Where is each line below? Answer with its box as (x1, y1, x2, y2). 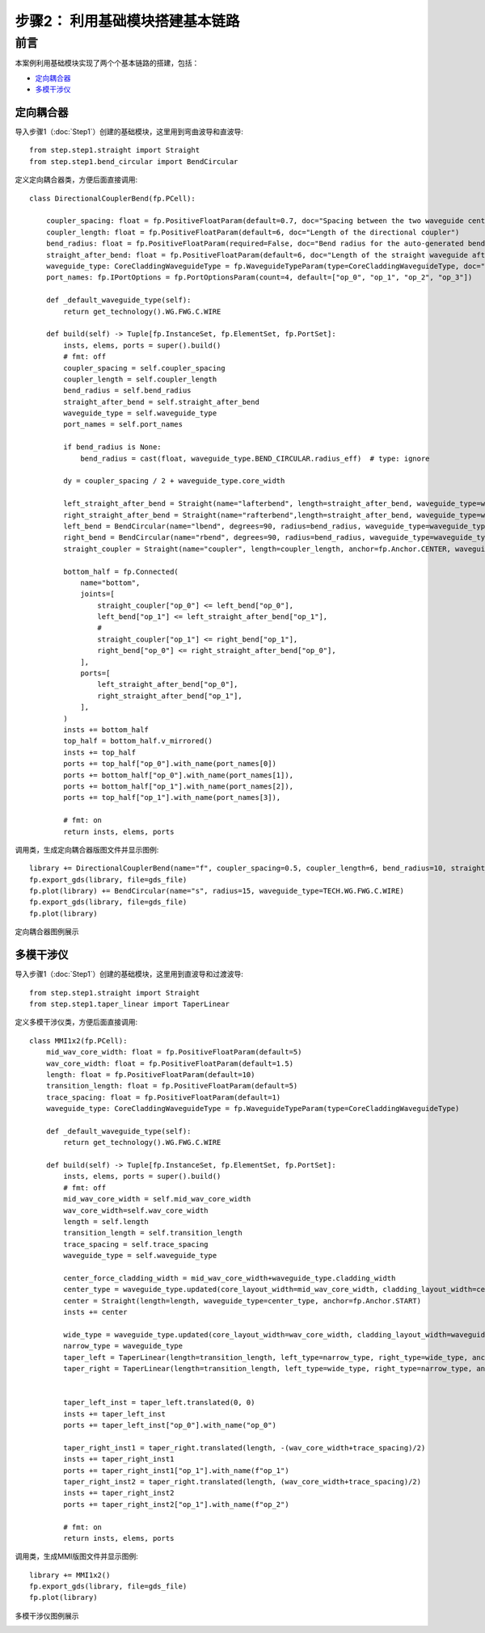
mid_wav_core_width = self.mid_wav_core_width (63, 1194, 251, 1204)
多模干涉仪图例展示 (15, 1610, 79, 1620)
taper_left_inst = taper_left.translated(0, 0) (63, 1398, 255, 1408)
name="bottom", (80, 578, 141, 587)
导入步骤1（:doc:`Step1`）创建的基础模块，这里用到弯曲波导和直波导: (15, 127, 244, 137)
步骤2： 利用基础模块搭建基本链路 (15, 12, 240, 30)
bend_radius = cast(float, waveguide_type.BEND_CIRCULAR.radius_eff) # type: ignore (80, 453, 430, 463)
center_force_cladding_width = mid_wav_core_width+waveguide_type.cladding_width (63, 1273, 396, 1282)
